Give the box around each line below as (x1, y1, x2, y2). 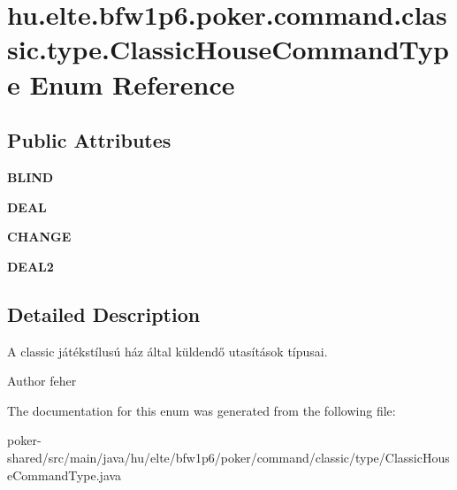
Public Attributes (7, 126, 171, 154)
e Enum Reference (7, 65, 235, 102)
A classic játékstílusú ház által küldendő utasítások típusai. (7, 341, 328, 360)
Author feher (7, 371, 77, 390)
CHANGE (7, 227, 72, 246)
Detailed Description (7, 300, 201, 327)
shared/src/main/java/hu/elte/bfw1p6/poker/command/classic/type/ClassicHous (7, 448, 450, 466)
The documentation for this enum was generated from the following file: (7, 401, 396, 419)
